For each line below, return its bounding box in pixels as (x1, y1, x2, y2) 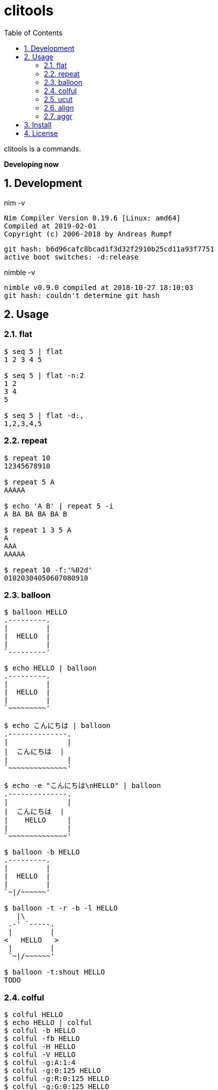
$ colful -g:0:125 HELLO (4, 1066, 101, 1075)
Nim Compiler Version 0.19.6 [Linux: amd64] (4, 213, 181, 222)
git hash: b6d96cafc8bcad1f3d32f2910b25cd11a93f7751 (4, 244, 215, 253)
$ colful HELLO (4, 1010, 63, 1019)
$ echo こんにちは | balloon (4, 721, 111, 730)
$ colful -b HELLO (4, 1026, 76, 1035)
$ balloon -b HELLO (4, 848, 80, 856)
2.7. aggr (44, 111, 72, 120)
